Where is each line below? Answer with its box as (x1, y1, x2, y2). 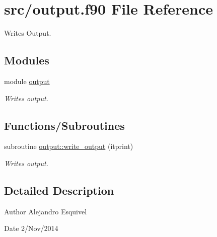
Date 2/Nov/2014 (4, 223, 58, 233)
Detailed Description (4, 182, 114, 198)
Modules (4, 52, 49, 68)
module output (4, 75, 50, 86)
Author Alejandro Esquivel (4, 206, 87, 216)
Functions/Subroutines (4, 117, 125, 133)
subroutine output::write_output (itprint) (4, 141, 133, 151)
